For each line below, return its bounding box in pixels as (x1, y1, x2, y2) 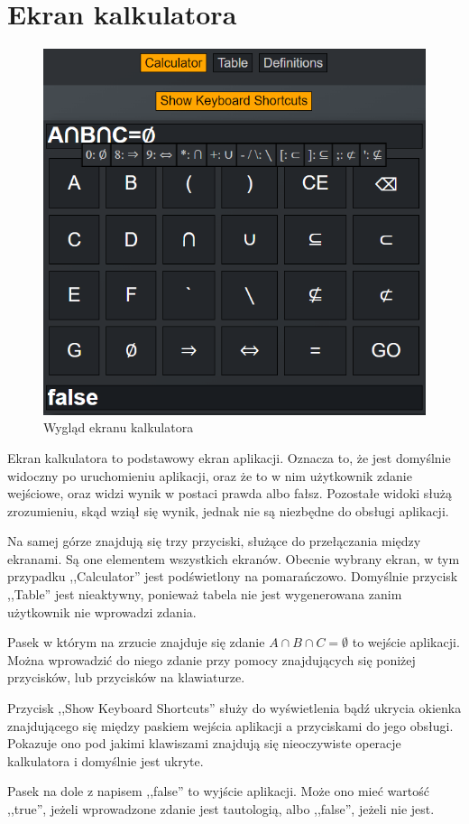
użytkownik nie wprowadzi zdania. (7, 602, 197, 621)
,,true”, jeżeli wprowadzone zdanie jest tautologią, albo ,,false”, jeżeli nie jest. (7, 800, 435, 818)
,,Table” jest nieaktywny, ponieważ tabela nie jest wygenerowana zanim (7, 585, 402, 604)
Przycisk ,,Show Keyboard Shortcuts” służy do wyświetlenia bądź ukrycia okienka (7, 699, 462, 718)
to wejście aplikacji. (352, 633, 460, 652)
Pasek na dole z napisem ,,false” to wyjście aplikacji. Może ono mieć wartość (7, 782, 429, 801)
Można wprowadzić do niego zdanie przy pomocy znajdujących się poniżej (7, 650, 416, 669)
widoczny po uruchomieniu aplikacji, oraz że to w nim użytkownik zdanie (7, 466, 412, 485)
